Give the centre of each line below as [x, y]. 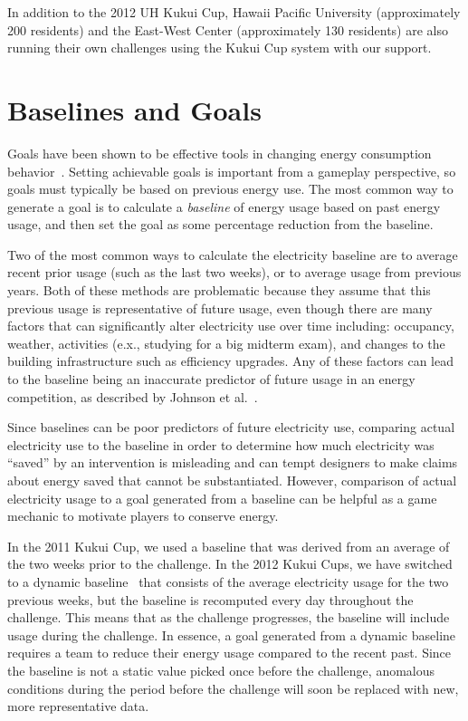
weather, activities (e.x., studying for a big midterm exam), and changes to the [226, 343]
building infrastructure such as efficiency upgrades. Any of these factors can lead [230, 361]
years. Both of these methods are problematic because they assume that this [219, 290]
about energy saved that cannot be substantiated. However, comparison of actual [232, 480]
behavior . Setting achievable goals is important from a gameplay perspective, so [232, 171]
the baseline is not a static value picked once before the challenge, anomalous [221, 670]
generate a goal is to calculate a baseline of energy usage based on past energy [224, 206]
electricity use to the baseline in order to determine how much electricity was [221, 444]
